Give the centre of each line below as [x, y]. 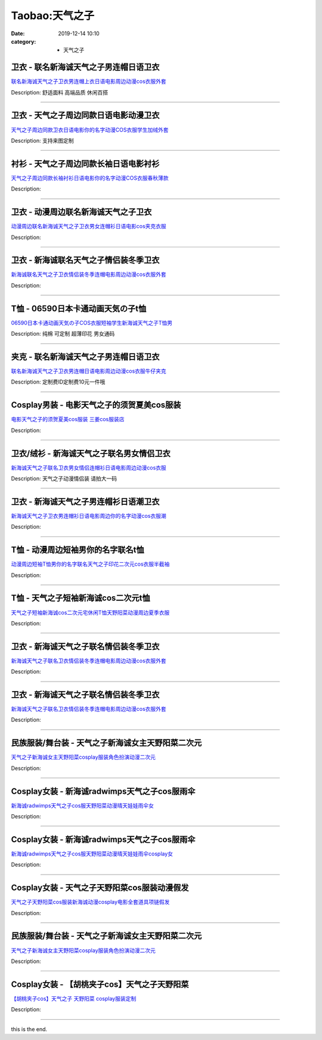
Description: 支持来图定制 [42, 140]
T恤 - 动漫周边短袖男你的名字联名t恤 [78, 550]
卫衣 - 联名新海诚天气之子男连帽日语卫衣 [85, 67]
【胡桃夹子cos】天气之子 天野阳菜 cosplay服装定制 [74, 998]
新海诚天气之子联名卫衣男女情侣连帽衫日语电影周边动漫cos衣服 [89, 467]
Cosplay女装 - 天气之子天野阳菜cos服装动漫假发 [100, 888]
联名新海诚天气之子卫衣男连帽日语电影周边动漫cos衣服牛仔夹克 [89, 371]
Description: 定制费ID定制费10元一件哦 [58, 382]
